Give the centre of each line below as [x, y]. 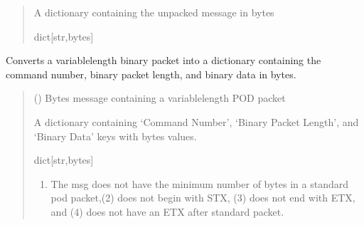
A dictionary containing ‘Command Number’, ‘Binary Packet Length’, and [196, 121]
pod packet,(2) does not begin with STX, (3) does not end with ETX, [203, 198]
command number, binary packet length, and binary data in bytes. [151, 74]
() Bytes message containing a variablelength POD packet [160, 98]
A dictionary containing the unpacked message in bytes [154, 12]
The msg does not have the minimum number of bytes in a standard [200, 183]
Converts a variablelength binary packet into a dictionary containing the [164, 60]
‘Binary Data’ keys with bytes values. [115, 136]
